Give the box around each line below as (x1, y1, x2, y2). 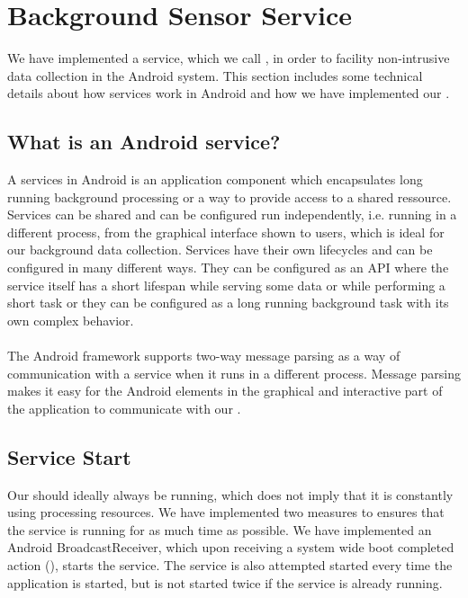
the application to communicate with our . (7, 398, 241, 417)
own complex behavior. (7, 310, 134, 329)
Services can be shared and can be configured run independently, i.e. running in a (7, 205, 457, 224)
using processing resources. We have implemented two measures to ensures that (7, 503, 445, 522)
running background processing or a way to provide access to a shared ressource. (7, 187, 452, 206)
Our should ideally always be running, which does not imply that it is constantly (7, 485, 454, 504)
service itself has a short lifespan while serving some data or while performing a (7, 275, 445, 294)
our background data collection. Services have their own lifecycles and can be (7, 240, 433, 259)
